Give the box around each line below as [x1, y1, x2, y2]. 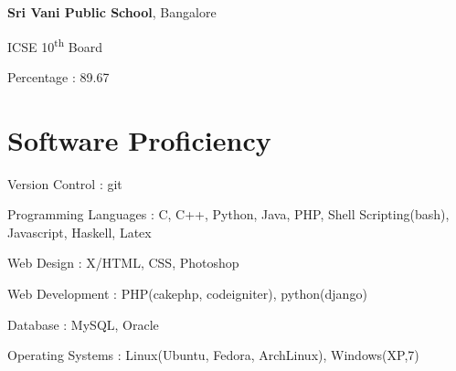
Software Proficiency [7, 121, 271, 158]
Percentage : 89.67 [7, 67, 110, 86]
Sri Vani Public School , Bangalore [7, 3, 217, 21]
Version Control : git [7, 174, 122, 193]
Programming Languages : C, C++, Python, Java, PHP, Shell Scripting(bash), [7, 205, 450, 224]
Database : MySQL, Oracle [7, 314, 159, 334]
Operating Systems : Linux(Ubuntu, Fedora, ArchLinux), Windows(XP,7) [7, 345, 419, 365]
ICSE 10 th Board [7, 34, 103, 56]
